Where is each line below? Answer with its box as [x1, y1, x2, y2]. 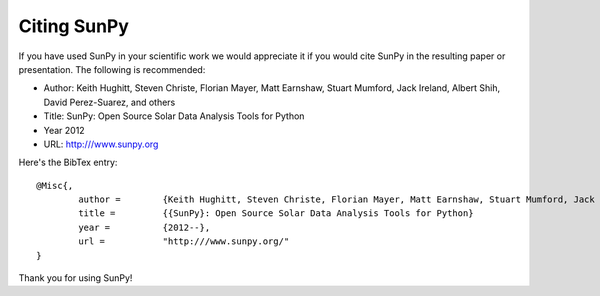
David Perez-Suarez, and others [43, 96, 176, 108]
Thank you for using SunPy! [18, 272, 133, 284]
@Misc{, [36, 180, 74, 191]
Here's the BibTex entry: [18, 156, 118, 169]
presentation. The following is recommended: [18, 63, 206, 75]
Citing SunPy [18, 15, 130, 37]
